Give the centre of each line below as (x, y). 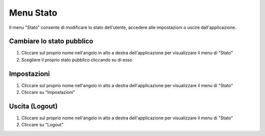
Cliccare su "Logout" (42, 125)
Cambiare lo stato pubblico (51, 41)
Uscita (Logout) (33, 106)
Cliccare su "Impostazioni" (48, 92)
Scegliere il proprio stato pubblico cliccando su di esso (77, 60)
